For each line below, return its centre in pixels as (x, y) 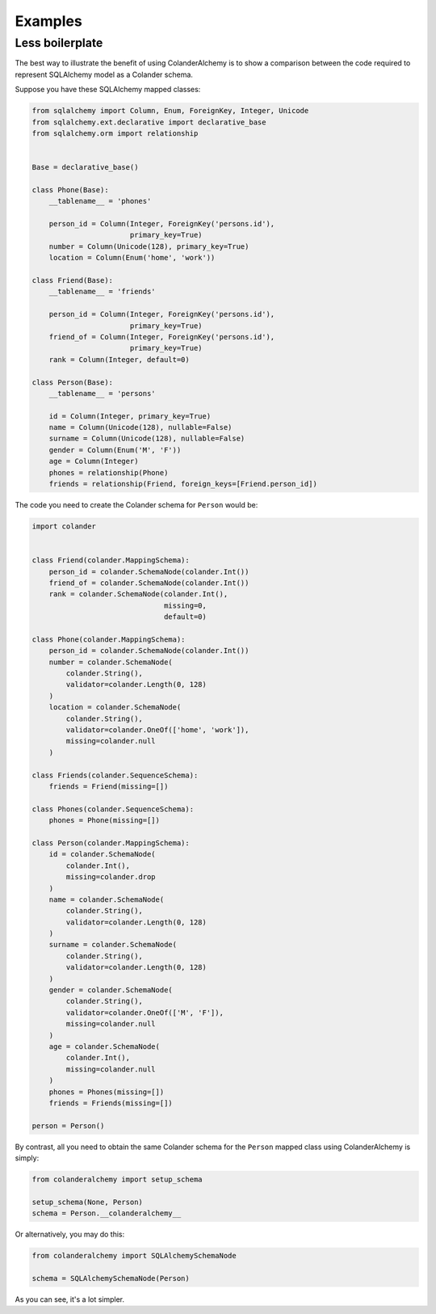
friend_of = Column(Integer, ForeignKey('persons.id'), (162, 337)
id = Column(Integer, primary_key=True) (130, 416)
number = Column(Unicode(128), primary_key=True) (149, 246)
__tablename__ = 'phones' (100, 201)
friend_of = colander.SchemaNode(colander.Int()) (149, 583)
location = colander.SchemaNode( (115, 708)
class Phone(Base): (70, 190)
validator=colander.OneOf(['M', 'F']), (145, 1013)
